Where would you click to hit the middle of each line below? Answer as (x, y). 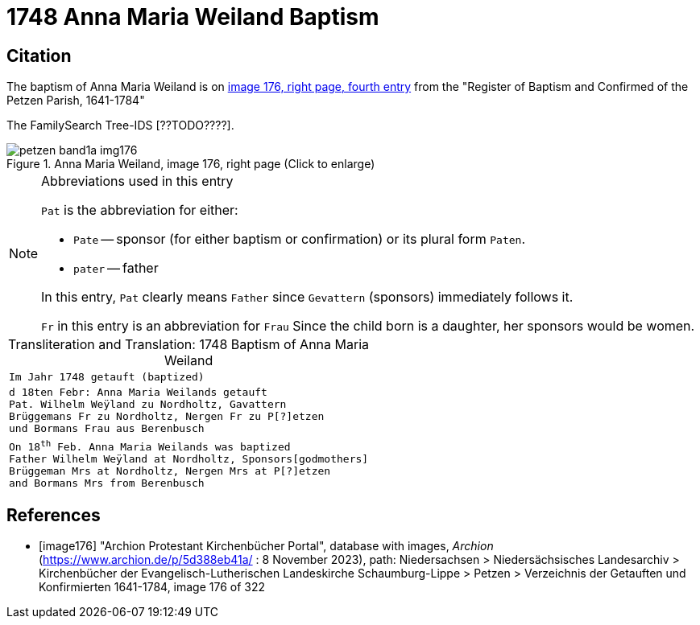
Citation (39, 56)
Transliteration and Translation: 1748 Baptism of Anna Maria (189, 345)
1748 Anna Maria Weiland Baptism (193, 17)
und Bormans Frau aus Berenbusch (107, 429)
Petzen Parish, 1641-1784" (76, 101)
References (54, 515)
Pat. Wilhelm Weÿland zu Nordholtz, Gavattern (148, 405)
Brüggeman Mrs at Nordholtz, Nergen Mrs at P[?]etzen (170, 471)
